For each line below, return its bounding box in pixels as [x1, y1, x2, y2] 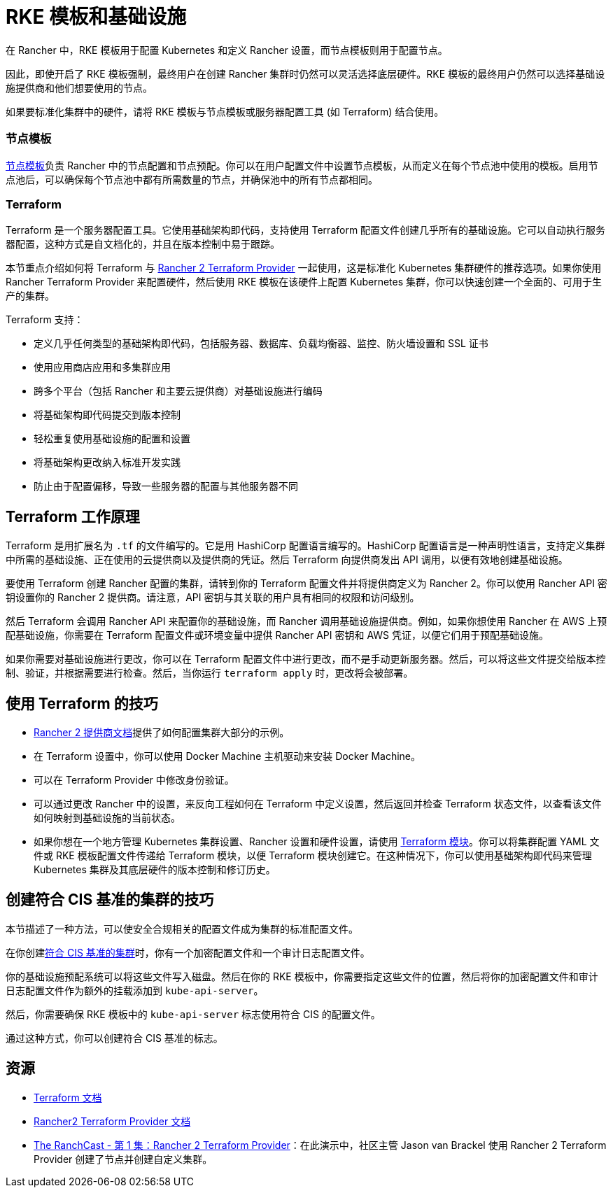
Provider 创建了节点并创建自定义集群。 [34, 1152, 213, 1165]
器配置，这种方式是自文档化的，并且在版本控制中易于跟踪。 [6, 238, 280, 250]
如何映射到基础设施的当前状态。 [34, 811, 181, 824]
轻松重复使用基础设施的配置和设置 [34, 432, 190, 445]
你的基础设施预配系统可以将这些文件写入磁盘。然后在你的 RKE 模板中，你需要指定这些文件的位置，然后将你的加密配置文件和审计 [6, 970, 598, 982]
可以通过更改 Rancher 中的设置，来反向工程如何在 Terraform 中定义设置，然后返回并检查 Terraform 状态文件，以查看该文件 [34, 797, 602, 810]
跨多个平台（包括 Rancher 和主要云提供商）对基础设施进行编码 [34, 385, 323, 397]
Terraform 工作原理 [6, 507, 140, 525]
